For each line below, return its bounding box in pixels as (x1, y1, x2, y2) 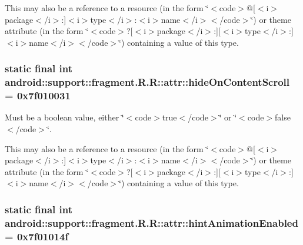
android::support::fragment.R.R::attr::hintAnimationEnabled (5, 215, 298, 230)
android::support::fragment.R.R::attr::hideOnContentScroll (5, 75, 290, 89)
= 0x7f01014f (5, 229, 69, 243)
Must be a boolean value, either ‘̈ (5, 111, 124, 123)
